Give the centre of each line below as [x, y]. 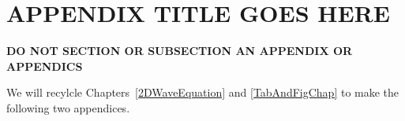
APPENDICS [45, 66]
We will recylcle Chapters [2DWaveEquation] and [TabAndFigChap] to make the [203, 92]
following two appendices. [68, 107]
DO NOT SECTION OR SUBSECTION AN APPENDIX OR [180, 51]
